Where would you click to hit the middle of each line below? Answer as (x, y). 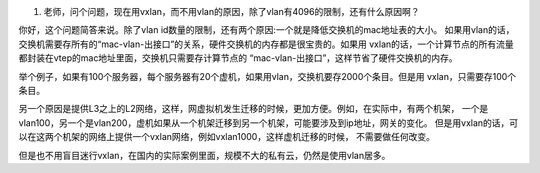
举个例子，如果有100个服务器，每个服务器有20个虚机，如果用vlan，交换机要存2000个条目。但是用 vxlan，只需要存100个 (267, 76)
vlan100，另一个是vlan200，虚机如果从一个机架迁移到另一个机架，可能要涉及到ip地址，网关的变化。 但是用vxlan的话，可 (268, 122)
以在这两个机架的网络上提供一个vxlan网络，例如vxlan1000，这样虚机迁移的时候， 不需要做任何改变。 (226, 137)
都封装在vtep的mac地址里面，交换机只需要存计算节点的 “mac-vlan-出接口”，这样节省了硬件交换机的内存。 (238, 58)
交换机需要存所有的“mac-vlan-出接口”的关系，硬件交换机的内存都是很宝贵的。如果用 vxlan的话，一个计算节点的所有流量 (266, 44)
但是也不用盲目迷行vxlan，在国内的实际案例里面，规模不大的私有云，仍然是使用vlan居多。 (204, 155)
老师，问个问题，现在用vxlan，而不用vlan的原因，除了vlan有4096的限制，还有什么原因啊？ (231, 11)
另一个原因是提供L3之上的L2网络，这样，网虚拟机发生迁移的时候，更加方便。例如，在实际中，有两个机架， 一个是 (253, 109)
